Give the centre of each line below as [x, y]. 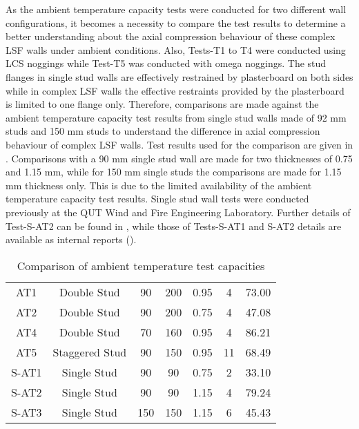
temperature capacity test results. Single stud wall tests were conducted [157, 199]
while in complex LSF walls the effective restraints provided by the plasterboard [175, 90]
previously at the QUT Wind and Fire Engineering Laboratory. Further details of [178, 212]
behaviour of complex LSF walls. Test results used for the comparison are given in [179, 144]
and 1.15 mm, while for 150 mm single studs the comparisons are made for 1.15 [174, 172]
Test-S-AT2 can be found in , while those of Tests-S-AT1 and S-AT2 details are [174, 226]
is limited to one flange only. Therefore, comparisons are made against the [162, 104]
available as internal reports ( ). [71, 239]
